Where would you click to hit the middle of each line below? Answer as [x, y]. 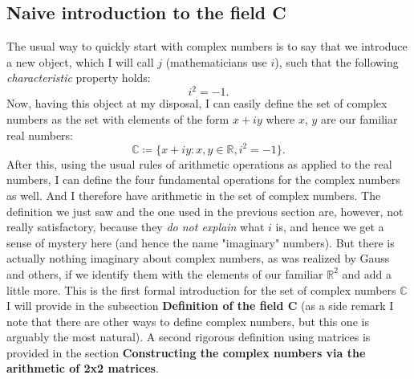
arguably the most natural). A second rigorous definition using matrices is [189, 337]
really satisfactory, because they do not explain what [136, 227]
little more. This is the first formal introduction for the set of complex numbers [201, 289]
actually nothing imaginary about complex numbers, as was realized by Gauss [198, 258]
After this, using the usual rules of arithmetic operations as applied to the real [199, 163]
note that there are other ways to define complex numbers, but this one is [188, 321]
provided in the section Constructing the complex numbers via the [186, 352]
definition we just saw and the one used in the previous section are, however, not [205, 211]
